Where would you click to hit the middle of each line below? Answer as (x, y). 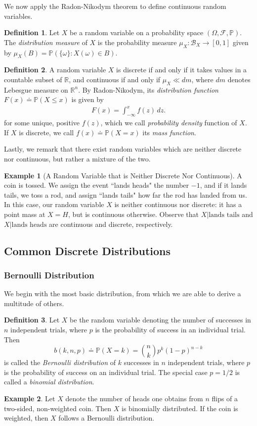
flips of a (225, 398)
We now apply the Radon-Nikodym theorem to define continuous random (115, 6)
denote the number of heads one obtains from (134, 398)
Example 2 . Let (30, 398)
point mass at (25, 214)
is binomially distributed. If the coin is (180, 408)
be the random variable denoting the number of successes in (160, 320)
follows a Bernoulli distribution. (107, 418)
